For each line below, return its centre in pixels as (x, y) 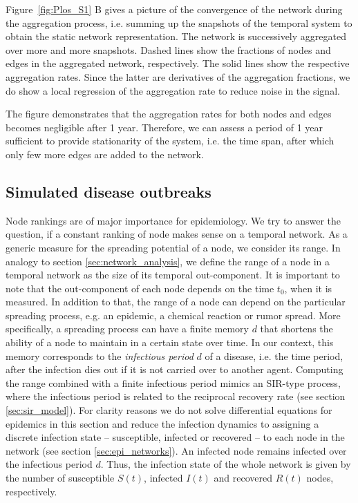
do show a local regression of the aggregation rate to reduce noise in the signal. (173, 90)
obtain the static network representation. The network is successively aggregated (176, 36)
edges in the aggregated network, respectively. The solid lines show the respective (178, 63)
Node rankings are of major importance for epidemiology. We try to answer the (173, 220)
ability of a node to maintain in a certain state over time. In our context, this (170, 342)
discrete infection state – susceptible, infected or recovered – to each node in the (175, 437)
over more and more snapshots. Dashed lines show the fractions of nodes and (168, 49)
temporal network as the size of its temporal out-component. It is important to (173, 275)
